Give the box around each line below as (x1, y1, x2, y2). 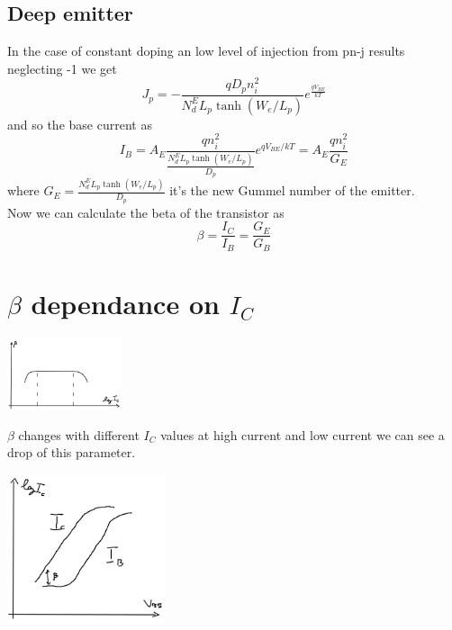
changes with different (18, 425, 140, 444)
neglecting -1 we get (7, 58, 117, 77)
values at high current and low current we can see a (160, 425, 445, 444)
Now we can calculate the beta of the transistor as (7, 202, 285, 221)
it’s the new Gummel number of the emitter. (169, 181, 415, 200)
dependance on (31, 284, 220, 321)
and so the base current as (7, 114, 152, 133)
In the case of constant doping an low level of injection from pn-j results (7, 41, 405, 60)
